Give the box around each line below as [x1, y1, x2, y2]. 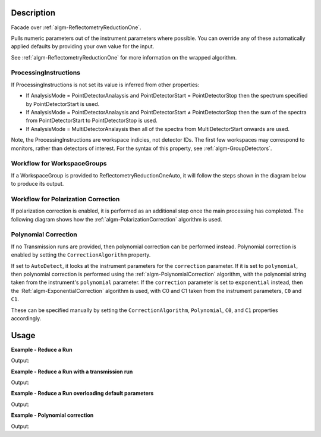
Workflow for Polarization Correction [11, 195, 120, 203]
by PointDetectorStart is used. [26, 100, 100, 107]
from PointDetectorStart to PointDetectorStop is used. [26, 117, 158, 124]
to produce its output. [11, 180, 64, 188]
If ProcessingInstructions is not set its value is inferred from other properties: [11, 81, 200, 88]
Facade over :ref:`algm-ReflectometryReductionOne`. [11, 24, 142, 31]
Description [11, 8, 56, 18]
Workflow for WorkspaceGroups [11, 160, 107, 168]
